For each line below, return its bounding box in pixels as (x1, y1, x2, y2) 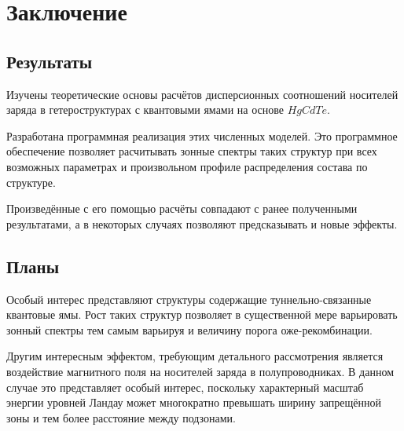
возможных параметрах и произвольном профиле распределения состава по (6, 158, 368, 174)
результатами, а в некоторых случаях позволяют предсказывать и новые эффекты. (6, 215, 398, 232)
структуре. (6, 173, 56, 190)
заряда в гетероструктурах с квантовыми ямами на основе (6, 101, 285, 118)
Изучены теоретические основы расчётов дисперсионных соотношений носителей (6, 86, 398, 102)
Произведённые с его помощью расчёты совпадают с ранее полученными (6, 200, 358, 217)
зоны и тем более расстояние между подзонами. (6, 409, 236, 426)
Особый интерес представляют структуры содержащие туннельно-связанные (6, 290, 372, 307)
